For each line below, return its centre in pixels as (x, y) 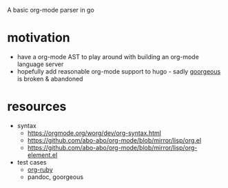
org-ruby (40, 169)
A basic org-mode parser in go (51, 10)
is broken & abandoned (50, 79)
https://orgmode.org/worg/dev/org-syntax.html (94, 133)
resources (37, 107)
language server (40, 64)
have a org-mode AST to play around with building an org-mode (108, 56)
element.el (42, 155)
